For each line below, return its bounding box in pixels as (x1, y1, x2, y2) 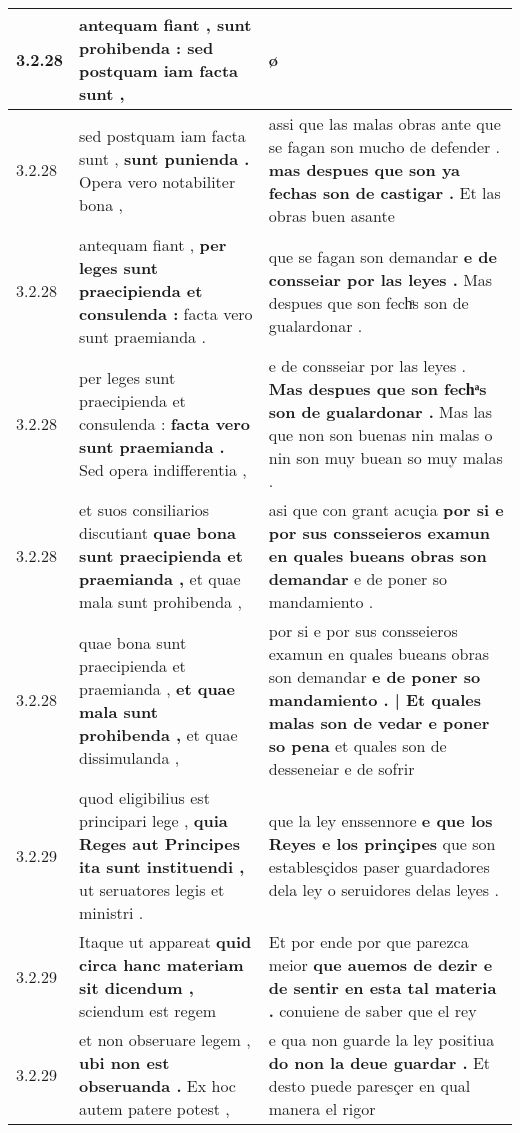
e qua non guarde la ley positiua (268, 1028, 495, 1051)
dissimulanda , (79, 745, 180, 769)
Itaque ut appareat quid (79, 930, 252, 953)
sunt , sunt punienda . (79, 146, 250, 170)
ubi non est (79, 1051, 170, 1074)
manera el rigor (268, 1097, 376, 1120)
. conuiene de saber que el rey (268, 999, 477, 1022)
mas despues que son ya (268, 158, 461, 181)
